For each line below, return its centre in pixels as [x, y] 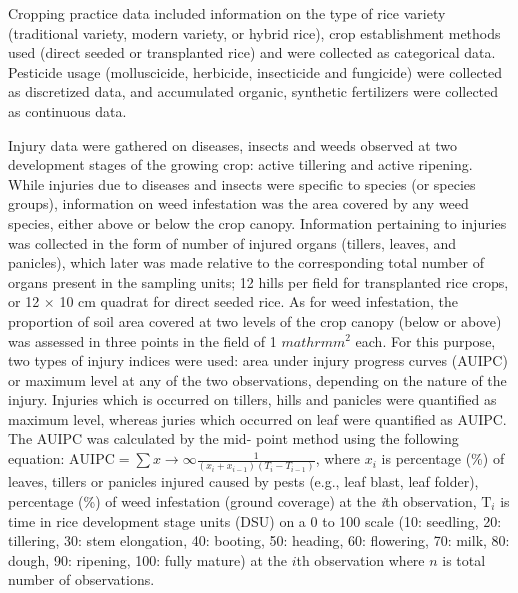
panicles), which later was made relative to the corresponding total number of [246, 262]
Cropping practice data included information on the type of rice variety [227, 13]
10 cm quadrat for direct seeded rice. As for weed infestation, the [259, 301]
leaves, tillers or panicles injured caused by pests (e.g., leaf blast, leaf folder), [243, 481]
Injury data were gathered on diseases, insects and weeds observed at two [233, 144]
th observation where [360, 559]
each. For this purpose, [425, 340]
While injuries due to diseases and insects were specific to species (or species [242, 183]
